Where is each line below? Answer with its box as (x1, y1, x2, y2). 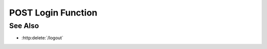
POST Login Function (9, 7, 97, 18)
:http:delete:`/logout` (21, 35, 64, 41)
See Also (9, 21, 39, 30)
